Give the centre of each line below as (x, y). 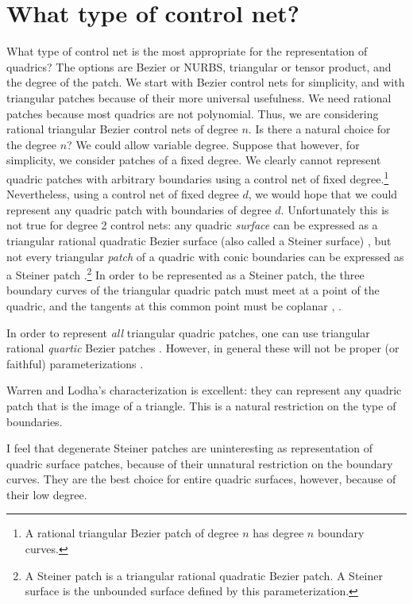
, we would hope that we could (323, 194)
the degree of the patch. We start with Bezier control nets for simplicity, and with (206, 82)
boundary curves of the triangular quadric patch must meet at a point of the (193, 290)
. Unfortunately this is (335, 209)
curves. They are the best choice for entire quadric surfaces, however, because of (201, 479)
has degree (278, 533)
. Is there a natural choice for (319, 129)
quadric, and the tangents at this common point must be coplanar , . (174, 305)
